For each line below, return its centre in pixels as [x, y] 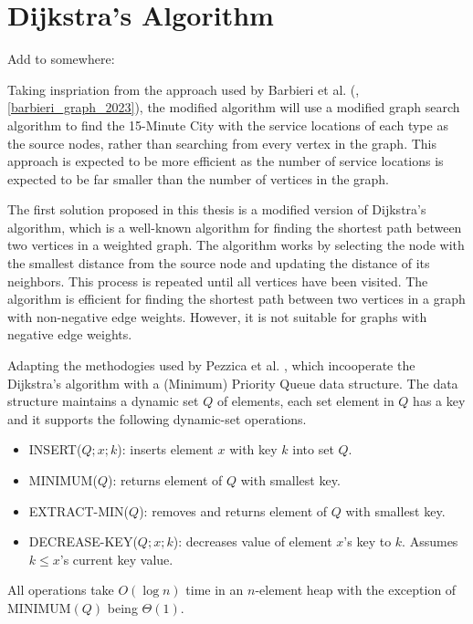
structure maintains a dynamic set [103, 401]
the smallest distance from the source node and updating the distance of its [219, 263]
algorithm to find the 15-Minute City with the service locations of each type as [228, 125]
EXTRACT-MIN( [79, 510]
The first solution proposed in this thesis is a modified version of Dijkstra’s [217, 209]
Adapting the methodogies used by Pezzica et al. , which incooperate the [211, 365]
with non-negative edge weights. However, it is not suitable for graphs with [217, 316]
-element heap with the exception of [356, 590]
